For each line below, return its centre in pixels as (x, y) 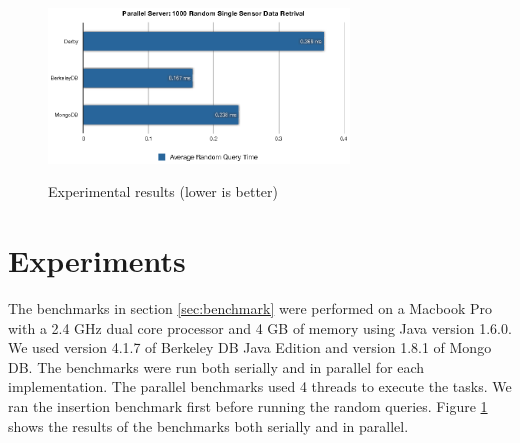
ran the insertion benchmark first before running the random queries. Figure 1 (248, 406)
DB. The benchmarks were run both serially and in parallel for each (216, 366)
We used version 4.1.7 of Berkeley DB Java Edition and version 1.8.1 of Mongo (250, 347)
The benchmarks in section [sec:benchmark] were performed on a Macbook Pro (250, 308)
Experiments (97, 260)
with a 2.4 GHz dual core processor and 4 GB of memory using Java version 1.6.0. (260, 327)
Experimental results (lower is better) (163, 191)
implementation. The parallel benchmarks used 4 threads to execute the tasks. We (260, 386)
